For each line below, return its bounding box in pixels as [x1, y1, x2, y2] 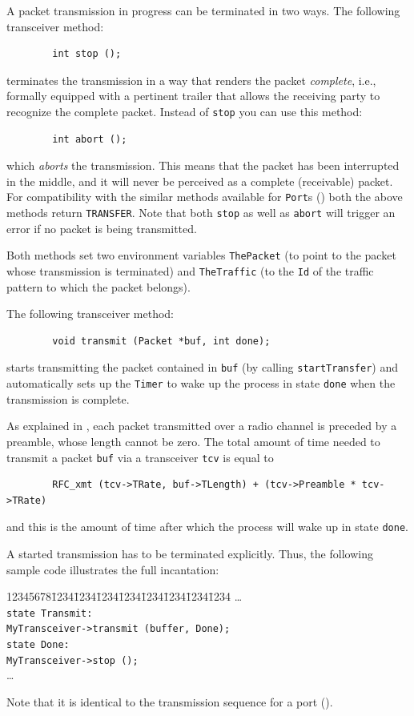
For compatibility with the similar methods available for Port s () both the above [6, 188, 403, 205]
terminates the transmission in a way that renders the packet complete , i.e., [6, 71, 376, 88]
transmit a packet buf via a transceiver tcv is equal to [6, 449, 274, 465]
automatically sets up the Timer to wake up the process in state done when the [6, 375, 396, 392]
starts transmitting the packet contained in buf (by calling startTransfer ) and [6, 359, 399, 376]
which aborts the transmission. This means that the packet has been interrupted [6, 157, 400, 174]
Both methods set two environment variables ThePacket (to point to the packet [6, 247, 396, 263]
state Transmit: [6, 607, 93, 619]
